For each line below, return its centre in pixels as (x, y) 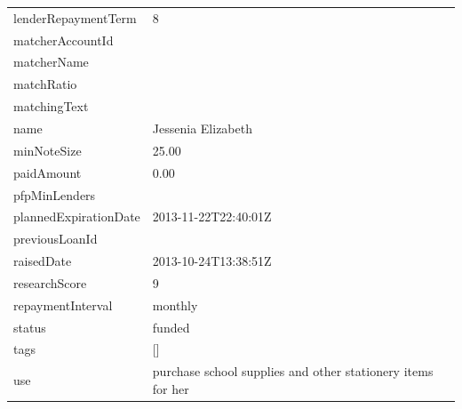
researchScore (50, 282)
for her (171, 388)
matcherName (51, 62)
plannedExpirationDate (77, 217)
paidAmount (48, 172)
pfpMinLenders (55, 194)
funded (171, 327)
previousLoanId (56, 239)
